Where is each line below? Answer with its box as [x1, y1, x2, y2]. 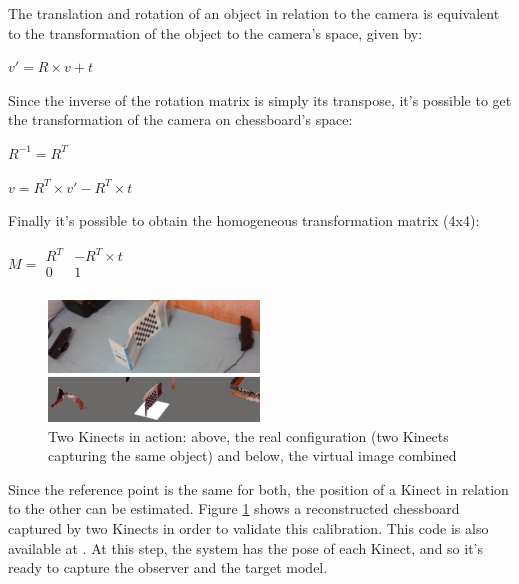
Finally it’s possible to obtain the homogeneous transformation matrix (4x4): [8, 210, 480, 231]
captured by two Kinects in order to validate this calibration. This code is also [8, 517, 489, 538]
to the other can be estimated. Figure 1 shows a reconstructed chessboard [8, 498, 460, 519]
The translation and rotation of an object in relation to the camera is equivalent [8, 3, 500, 23]
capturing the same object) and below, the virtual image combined [48, 445, 457, 466]
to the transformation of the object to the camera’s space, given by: [8, 22, 423, 43]
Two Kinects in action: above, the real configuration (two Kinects [48, 425, 449, 446]
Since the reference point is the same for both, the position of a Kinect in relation [8, 478, 509, 499]
